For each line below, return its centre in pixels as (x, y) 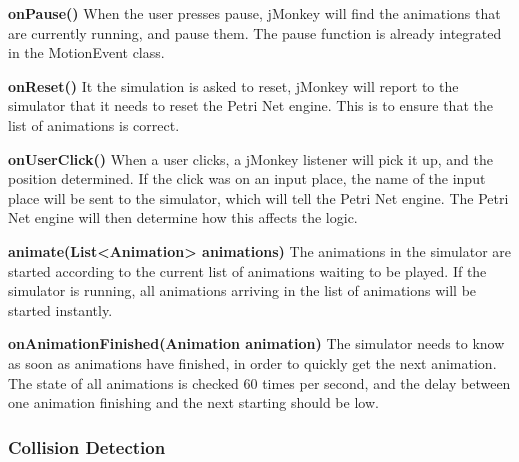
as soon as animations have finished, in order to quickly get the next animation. (252, 362)
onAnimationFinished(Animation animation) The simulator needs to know (256, 343)
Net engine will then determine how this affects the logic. (183, 217)
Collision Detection (87, 446)
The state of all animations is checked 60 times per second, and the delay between (259, 382)
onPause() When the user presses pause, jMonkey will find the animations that (254, 13)
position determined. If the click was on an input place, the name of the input (247, 178)
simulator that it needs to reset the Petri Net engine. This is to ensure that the (250, 105)
